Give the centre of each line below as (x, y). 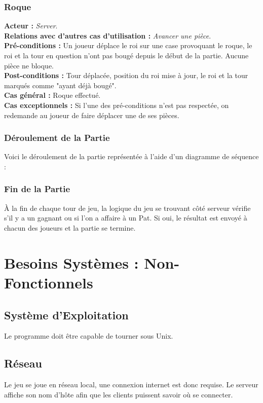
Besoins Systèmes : (71, 262)
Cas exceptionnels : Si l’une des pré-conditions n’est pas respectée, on (117, 105)
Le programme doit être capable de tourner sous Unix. (89, 336)
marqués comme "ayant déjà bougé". (60, 85)
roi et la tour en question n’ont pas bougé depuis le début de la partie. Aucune (126, 55)
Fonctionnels (49, 282)
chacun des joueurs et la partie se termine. (70, 227)
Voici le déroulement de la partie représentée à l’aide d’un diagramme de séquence (131, 156)
